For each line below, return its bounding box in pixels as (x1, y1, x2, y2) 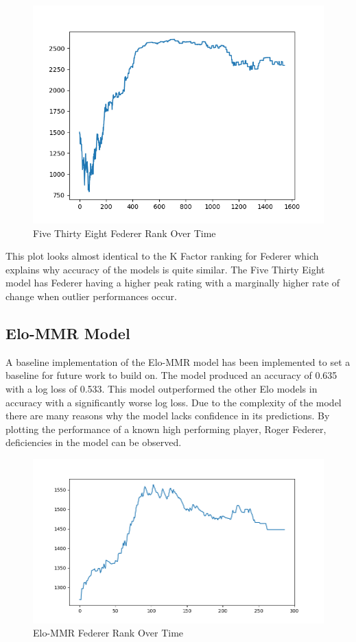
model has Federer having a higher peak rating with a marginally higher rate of (5, 275, 340, 290)
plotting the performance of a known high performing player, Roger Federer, (5, 421, 327, 436)
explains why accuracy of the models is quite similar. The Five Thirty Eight (5, 262, 325, 276)
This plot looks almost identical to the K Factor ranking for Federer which (5, 249, 319, 263)
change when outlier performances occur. (5, 288, 177, 303)
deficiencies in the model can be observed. (5, 435, 182, 449)
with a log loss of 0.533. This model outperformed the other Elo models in (5, 381, 318, 395)
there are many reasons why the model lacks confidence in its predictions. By (5, 408, 330, 423)
